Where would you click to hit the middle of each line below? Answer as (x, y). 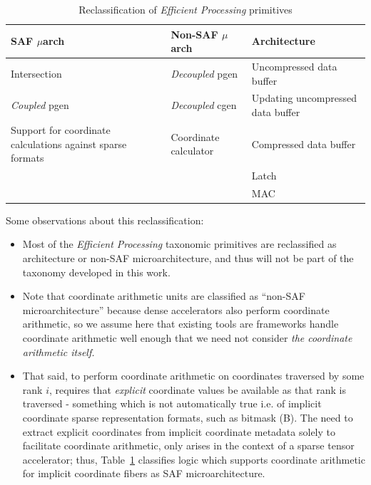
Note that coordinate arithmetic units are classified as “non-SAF (164, 296)
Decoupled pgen (204, 73)
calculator (192, 151)
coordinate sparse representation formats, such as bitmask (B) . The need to (188, 417)
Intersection (36, 73)
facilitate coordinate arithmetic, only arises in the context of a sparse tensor (188, 445)
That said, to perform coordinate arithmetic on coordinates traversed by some (193, 376)
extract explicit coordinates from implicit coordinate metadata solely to (179, 431)
